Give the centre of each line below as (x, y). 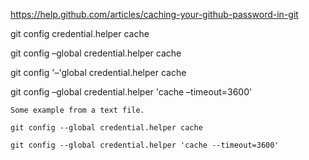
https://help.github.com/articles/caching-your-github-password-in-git (154, 14)
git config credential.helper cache (80, 33)
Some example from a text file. (77, 110)
